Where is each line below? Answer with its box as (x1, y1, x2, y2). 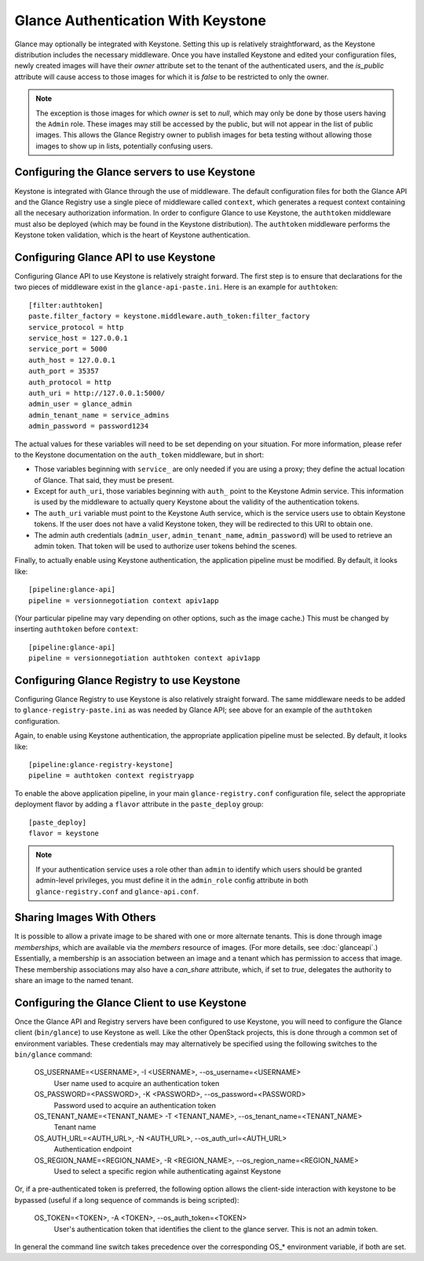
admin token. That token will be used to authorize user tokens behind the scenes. (34, 542, 298, 551)
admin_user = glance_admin (28, 400, 133, 408)
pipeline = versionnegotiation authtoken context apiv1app (28, 654, 261, 663)
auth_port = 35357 (28, 367, 100, 376)
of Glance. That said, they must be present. (34, 475, 174, 484)
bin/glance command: (14, 1050, 93, 1059)
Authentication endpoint (53, 1145, 132, 1154)
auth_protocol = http (28, 378, 111, 386)
